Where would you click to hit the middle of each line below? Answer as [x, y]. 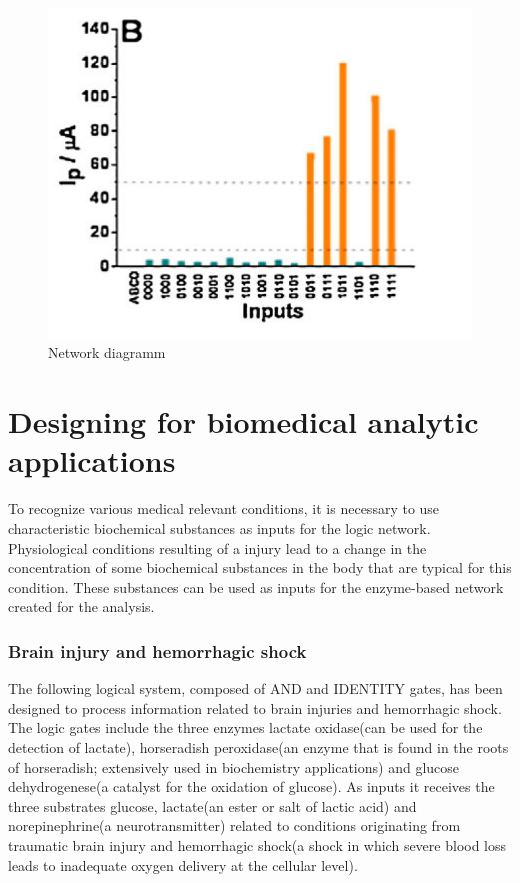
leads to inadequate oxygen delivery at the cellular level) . [183, 864]
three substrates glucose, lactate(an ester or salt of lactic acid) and [212, 805]
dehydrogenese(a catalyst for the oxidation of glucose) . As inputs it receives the [251, 786]
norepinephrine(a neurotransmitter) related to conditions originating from [234, 825]
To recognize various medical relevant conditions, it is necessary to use [224, 508]
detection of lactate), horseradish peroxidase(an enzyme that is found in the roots [258, 746]
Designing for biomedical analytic [243, 421]
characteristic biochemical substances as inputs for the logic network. [219, 527]
